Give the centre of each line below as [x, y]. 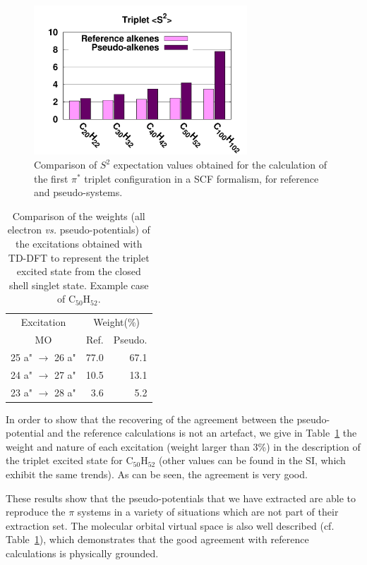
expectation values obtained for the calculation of [220, 164]
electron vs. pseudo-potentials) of [79, 230]
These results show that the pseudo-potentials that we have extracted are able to [181, 498]
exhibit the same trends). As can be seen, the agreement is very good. [157, 474]
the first [51, 178]
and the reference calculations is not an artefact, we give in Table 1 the [202, 433]
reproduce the [36, 512]
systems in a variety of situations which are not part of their [208, 512]
